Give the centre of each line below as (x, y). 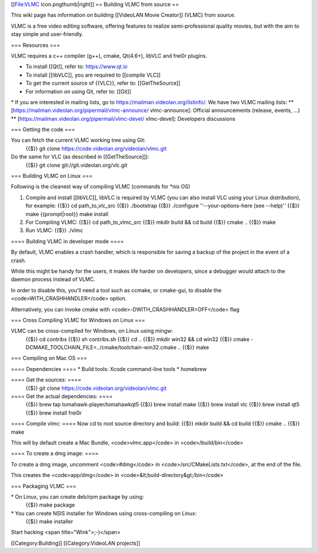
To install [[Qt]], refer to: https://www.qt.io (77, 67)
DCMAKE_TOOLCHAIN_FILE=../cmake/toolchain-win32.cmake (101, 347)
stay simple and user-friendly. (47, 34)
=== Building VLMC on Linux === (52, 176)
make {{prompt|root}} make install (67, 214)
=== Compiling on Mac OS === (49, 358)
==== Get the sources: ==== (46, 380)
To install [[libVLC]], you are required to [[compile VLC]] (93, 75)
